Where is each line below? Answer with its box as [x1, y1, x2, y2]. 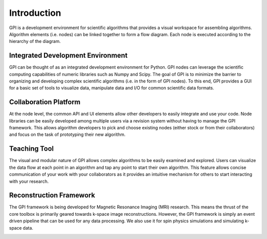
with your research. [9, 178, 49, 184]
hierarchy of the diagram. [9, 39, 61, 44]
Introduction [9, 7, 61, 18]
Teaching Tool [9, 145, 54, 153]
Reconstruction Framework [9, 191, 95, 199]
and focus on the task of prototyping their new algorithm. [9, 131, 126, 138]
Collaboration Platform [9, 98, 81, 106]
